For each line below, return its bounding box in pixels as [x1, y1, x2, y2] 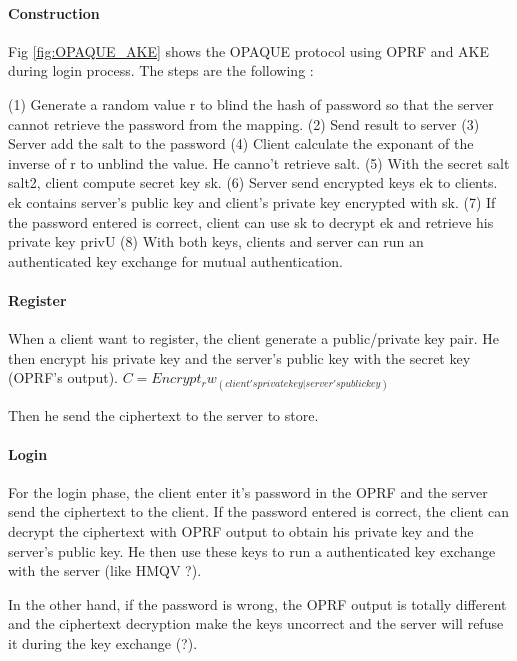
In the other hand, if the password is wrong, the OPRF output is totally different [8, 593, 507, 614]
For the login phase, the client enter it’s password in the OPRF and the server [8, 481, 488, 502]
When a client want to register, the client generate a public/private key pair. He [8, 328, 500, 349]
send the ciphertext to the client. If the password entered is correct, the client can [8, 501, 509, 522]
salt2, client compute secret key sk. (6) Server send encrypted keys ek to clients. [8, 172, 498, 193]
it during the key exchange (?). [8, 633, 198, 654]
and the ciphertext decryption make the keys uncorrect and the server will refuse [8, 613, 504, 634]
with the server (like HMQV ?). [8, 560, 202, 581]
